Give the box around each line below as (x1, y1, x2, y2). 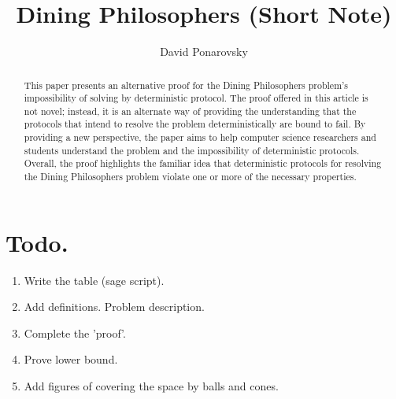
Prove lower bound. (24, 351, 118, 368)
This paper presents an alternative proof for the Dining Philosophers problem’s (24, 78, 349, 91)
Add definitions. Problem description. (24, 298, 205, 315)
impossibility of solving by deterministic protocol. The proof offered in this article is (24, 91, 368, 105)
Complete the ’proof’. (24, 324, 126, 341)
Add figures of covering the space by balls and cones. (24, 378, 279, 394)
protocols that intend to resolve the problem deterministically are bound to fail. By (24, 117, 366, 131)
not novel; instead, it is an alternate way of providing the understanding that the (24, 104, 357, 117)
